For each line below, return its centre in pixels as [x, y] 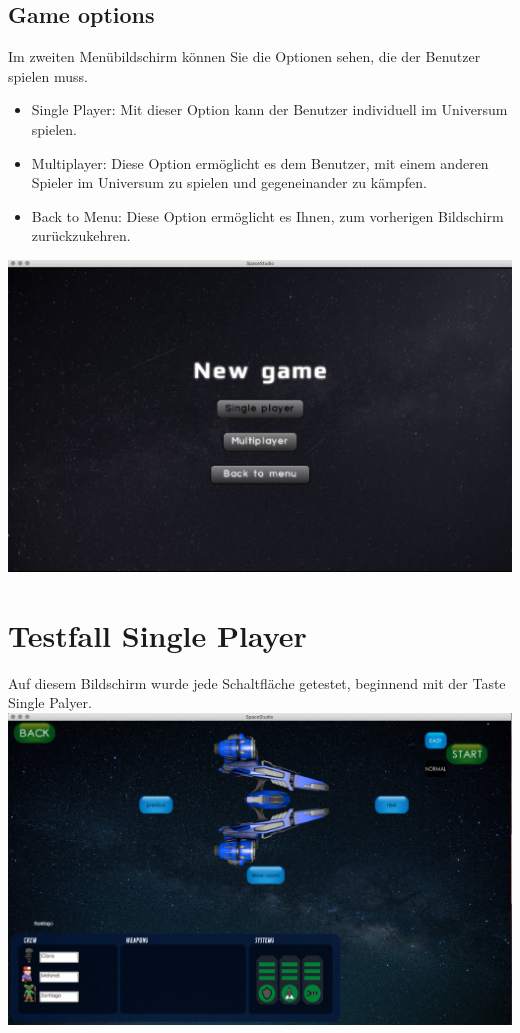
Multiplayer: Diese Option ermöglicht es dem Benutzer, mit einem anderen [260, 162]
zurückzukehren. [81, 235]
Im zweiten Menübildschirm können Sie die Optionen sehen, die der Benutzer [244, 56]
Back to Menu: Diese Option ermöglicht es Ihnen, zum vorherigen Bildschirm [267, 215]
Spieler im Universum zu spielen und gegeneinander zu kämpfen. [229, 182]
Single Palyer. [50, 702]
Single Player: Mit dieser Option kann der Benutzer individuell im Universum [269, 109]
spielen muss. [48, 75]
